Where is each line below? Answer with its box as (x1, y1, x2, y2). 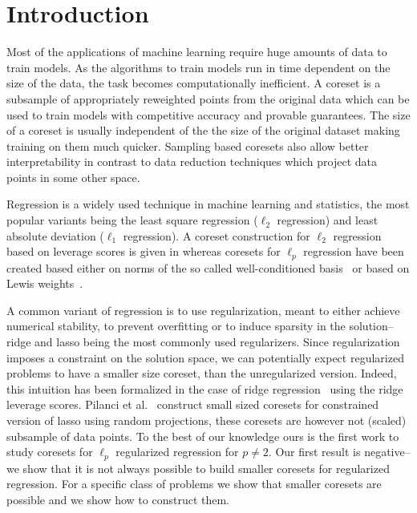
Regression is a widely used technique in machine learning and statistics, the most (6, 196, 410, 212)
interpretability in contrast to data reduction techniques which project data (6, 153, 377, 170)
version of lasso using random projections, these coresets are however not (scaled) (6, 412, 407, 429)
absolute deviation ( (6, 227, 104, 244)
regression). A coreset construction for (123, 227, 310, 244)
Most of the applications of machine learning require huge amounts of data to (6, 43, 387, 60)
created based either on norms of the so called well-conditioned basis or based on (6, 259, 410, 276)
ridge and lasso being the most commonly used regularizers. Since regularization (6, 333, 400, 350)
